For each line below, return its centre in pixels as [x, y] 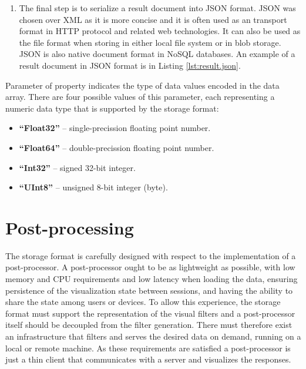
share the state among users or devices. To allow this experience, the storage [143, 302]
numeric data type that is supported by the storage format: [112, 108]
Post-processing [70, 227]
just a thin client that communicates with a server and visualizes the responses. [148, 359]
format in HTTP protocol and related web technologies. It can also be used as [160, 31]
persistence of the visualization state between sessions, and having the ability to [149, 290]
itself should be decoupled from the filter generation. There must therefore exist [149, 325]
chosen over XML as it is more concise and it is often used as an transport [153, 19]
